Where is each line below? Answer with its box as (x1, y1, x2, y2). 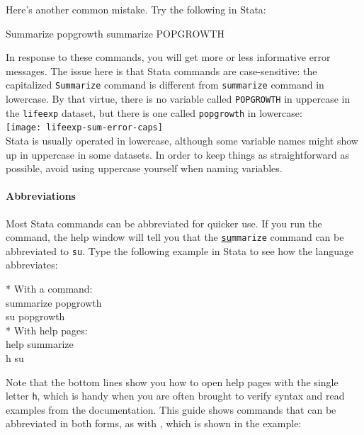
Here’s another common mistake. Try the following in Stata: (6, 2, 266, 16)
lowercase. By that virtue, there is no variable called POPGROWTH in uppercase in (6, 91, 351, 106)
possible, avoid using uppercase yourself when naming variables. (6, 161, 283, 176)
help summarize (6, 337, 74, 351)
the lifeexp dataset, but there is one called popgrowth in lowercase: (6, 105, 302, 120)
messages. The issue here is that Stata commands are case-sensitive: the (6, 63, 317, 78)
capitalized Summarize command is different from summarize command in (6, 77, 324, 92)
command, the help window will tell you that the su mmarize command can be (6, 230, 344, 244)
